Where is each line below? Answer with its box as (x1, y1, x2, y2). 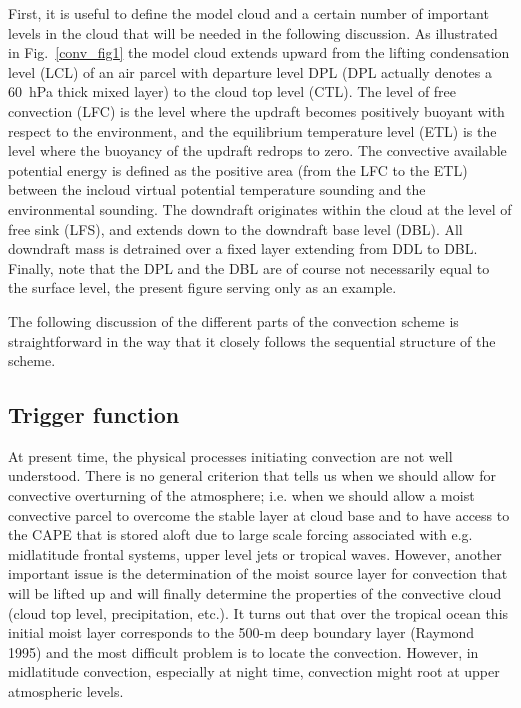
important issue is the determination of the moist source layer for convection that (8, 563, 508, 584)
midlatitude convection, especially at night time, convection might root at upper (8, 661, 500, 682)
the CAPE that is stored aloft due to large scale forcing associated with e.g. (8, 524, 473, 545)
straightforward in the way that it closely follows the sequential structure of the (8, 330, 496, 351)
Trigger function (8, 399, 180, 430)
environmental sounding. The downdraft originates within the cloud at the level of (8, 198, 512, 219)
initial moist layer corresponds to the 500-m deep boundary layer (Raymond (8, 622, 475, 643)
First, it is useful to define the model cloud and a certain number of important (8, 3, 489, 23)
